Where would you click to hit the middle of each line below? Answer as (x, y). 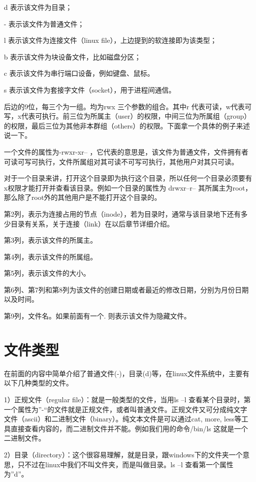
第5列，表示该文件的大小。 (47, 273)
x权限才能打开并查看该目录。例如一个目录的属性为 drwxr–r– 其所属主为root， (128, 187)
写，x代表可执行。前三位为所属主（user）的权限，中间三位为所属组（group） (128, 116)
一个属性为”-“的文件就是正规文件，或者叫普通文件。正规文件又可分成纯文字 (126, 409)
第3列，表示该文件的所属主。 (50, 240)
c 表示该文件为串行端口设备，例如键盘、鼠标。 (79, 73)
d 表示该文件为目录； (38, 7)
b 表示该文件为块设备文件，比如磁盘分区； (73, 56)
